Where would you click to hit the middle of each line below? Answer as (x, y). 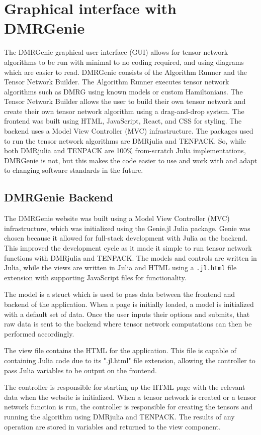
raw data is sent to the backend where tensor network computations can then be (128, 324)
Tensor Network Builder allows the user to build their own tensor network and (125, 101)
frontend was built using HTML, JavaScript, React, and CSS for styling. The (123, 121)
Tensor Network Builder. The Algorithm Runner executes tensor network (117, 82)
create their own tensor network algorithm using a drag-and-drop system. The (124, 111)
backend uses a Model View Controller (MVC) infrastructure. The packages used (129, 131)
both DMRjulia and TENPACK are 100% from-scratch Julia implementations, (125, 150)
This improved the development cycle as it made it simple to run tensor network (128, 248)
